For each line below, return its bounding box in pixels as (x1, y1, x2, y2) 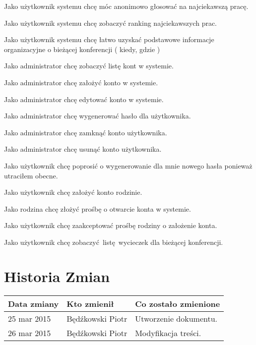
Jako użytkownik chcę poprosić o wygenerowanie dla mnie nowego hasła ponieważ (4, 160, 253, 171)
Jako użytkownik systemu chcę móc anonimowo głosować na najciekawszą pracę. (4, 1, 249, 11)
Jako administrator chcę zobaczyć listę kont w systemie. (4, 60, 174, 71)
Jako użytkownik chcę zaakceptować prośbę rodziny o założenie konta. (4, 220, 217, 230)
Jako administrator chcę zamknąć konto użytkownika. (4, 127, 167, 137)
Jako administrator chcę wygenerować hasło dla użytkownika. (4, 111, 191, 121)
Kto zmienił (66, 297, 114, 309)
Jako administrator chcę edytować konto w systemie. (4, 94, 164, 104)
